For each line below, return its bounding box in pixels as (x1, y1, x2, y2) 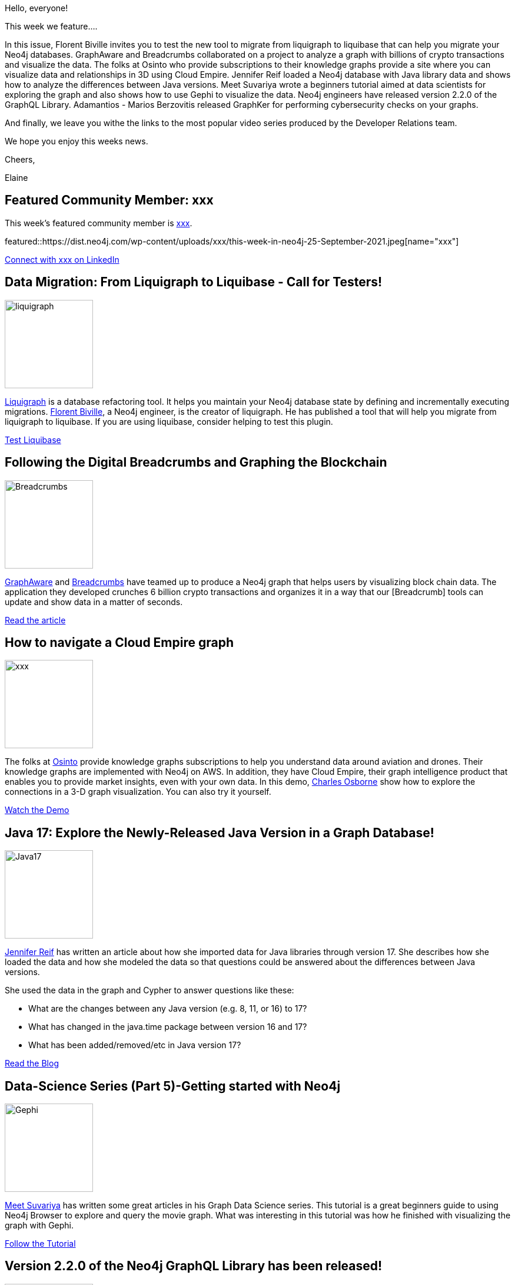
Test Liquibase (5, 434, 61, 445)
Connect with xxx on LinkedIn (5, 254, 119, 265)
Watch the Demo (5, 805, 69, 815)
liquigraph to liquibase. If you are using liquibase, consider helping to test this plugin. (5, 416, 333, 427)
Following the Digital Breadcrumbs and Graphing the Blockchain (5, 455, 387, 470)
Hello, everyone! (5, 3, 68, 13)
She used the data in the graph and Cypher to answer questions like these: (5, 985, 294, 996)
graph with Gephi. (5, 1220, 74, 1231)
